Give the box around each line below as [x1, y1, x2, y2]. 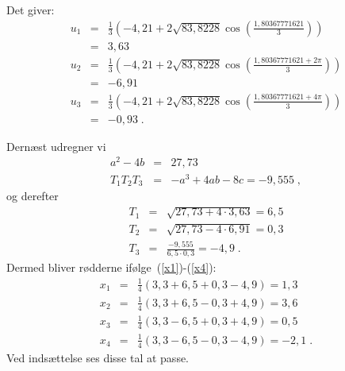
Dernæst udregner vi [6, 137, 106, 154]
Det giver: [6, 2, 55, 17]
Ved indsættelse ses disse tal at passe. [6, 349, 190, 365]
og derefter [6, 187, 59, 204]
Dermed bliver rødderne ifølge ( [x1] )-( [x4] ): [6, 259, 217, 276]
